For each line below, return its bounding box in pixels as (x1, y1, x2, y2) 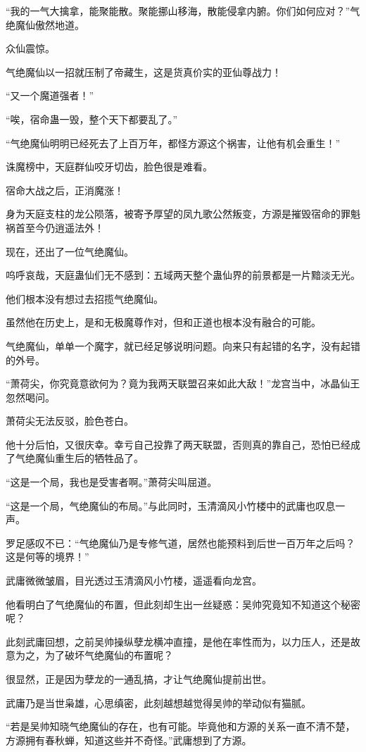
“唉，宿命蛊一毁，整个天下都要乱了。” (6, 111, 178, 126)
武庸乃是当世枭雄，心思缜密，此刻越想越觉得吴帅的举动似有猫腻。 (6, 695, 311, 710)
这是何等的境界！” (6, 549, 89, 564)
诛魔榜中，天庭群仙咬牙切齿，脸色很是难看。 (6, 159, 213, 174)
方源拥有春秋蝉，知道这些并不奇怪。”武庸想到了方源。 (6, 732, 252, 747)
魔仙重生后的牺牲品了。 (34, 451, 144, 465)
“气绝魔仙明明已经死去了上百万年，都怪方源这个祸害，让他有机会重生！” (6, 135, 341, 150)
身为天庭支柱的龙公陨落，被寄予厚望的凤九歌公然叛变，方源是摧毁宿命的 (6, 206, 341, 221)
